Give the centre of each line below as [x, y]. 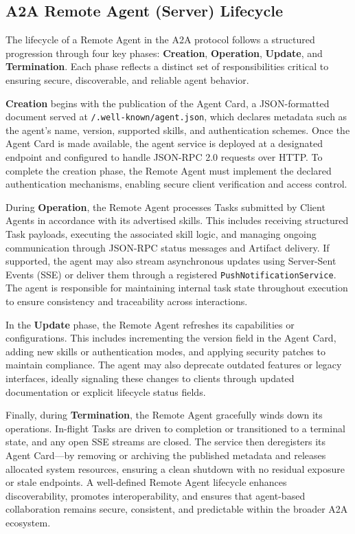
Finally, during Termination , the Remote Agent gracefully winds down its [164, 415]
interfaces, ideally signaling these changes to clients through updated [150, 378]
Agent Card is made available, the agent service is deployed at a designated [164, 143]
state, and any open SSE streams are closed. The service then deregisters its [166, 442]
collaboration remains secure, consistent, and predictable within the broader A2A [177, 509]
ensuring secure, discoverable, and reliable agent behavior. [127, 79]
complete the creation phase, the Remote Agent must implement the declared [169, 170]
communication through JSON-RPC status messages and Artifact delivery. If [168, 247]
